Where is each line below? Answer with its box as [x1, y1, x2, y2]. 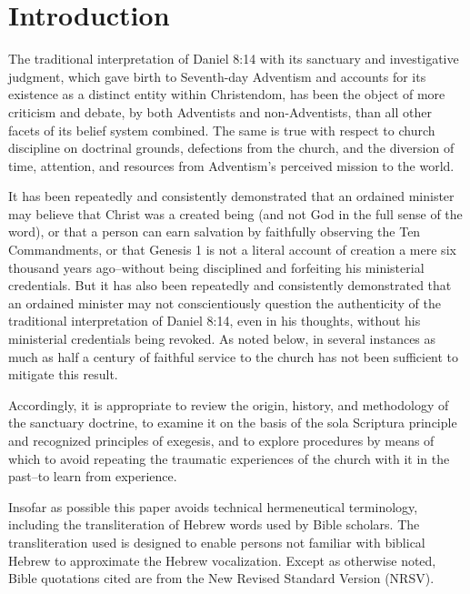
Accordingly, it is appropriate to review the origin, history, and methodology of [8, 395, 449, 414]
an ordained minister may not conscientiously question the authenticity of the [8, 293, 442, 312]
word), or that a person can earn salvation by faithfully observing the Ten [8, 222, 421, 241]
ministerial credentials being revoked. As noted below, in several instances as [8, 329, 436, 348]
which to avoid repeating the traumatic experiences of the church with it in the [8, 448, 450, 468]
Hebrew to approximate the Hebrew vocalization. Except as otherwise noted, [8, 550, 436, 569]
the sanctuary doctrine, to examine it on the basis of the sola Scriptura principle [8, 413, 457, 432]
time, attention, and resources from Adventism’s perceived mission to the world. [8, 156, 455, 175]
